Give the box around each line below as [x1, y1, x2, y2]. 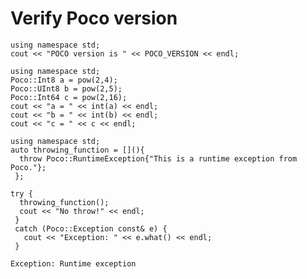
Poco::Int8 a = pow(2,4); [10, 75, 118, 85]
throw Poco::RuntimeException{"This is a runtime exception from [19, 153, 298, 164]
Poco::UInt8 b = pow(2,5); [10, 83, 123, 94]
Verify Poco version [10, 7, 178, 30]
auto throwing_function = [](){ [10, 145, 145, 155]
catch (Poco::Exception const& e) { [14, 223, 168, 234]
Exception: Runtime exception [10, 258, 137, 269]
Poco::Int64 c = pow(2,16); [10, 92, 128, 102]
